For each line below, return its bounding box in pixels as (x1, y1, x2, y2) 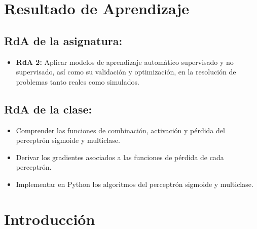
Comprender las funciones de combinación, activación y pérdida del (16, 125, 225, 135)
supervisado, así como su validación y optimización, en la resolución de (16, 66, 236, 77)
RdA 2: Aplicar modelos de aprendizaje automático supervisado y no (16, 56, 234, 67)
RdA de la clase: (4, 101, 92, 117)
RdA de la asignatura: (4, 32, 123, 48)
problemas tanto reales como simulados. (16, 76, 139, 87)
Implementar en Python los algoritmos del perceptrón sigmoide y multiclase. (16, 178, 253, 189)
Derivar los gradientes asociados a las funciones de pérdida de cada (16, 151, 224, 162)
